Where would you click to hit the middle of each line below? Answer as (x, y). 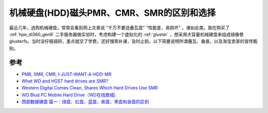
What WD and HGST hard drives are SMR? (65, 81)
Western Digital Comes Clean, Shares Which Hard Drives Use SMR (90, 88)
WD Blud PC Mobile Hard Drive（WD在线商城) (69, 95)
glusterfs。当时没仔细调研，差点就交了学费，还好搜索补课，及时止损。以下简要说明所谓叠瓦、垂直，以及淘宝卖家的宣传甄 (133, 41)
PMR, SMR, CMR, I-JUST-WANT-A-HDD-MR (67, 74)
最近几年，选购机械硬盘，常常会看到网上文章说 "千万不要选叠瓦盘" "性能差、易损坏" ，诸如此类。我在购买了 (119, 28)
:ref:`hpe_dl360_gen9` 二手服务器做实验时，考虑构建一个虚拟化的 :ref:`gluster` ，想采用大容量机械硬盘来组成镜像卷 (127, 34)
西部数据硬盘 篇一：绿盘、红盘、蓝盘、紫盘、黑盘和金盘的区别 (85, 102)
